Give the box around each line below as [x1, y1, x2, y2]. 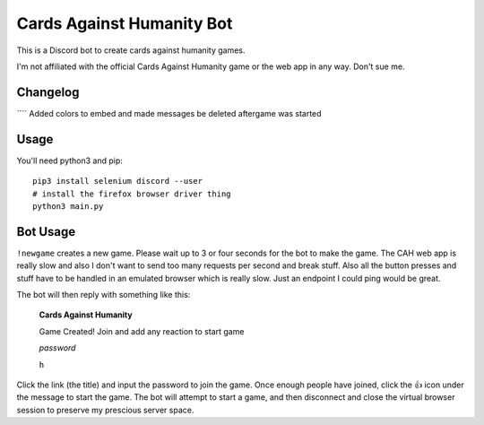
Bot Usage [16, 224, 76, 239]
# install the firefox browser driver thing [32, 188, 232, 199]
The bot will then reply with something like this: [16, 290, 191, 299]
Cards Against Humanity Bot [16, 13, 233, 33]
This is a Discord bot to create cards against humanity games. [16, 45, 246, 56]
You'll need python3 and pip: [16, 155, 123, 166]
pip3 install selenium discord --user [32, 176, 203, 186]
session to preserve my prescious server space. [16, 404, 194, 415]
